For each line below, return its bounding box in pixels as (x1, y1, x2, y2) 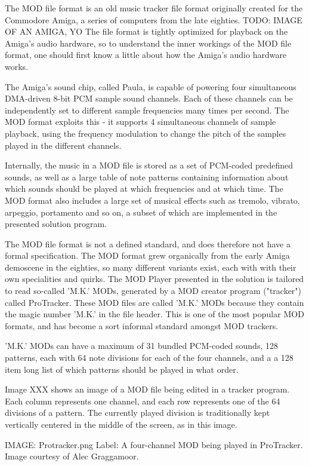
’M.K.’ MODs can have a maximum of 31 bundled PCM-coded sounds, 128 (5, 339, 278, 352)
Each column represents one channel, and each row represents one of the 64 (5, 394, 280, 407)
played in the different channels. (5, 139, 122, 151)
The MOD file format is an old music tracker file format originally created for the (5, 2, 303, 14)
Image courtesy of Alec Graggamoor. (5, 450, 139, 462)
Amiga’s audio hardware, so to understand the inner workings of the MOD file (5, 36, 292, 49)
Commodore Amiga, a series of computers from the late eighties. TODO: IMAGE (5, 13, 302, 26)
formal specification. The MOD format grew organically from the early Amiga (5, 249, 290, 262)
